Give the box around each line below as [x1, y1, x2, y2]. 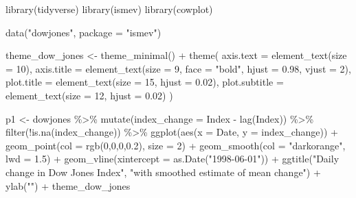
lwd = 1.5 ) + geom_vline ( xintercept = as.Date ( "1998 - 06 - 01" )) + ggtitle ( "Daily [5, 151, 340, 166]
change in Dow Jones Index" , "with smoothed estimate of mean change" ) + [5, 164, 321, 179]
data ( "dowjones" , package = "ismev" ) [5, 25, 162, 39]
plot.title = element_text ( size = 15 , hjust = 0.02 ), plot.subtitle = [5, 75, 284, 89]
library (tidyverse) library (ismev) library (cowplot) [5, 2, 213, 16]
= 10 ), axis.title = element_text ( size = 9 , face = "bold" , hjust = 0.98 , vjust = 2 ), [5, 61, 351, 75]
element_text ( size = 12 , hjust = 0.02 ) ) [5, 88, 173, 102]
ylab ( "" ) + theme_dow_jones [5, 178, 131, 193]
